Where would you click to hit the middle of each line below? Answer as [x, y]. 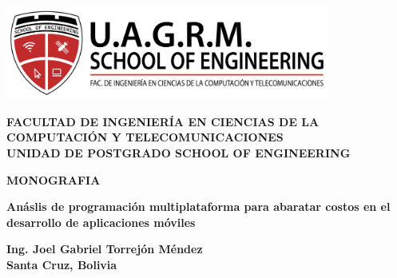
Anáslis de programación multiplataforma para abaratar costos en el [198, 207]
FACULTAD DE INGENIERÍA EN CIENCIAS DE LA [163, 121]
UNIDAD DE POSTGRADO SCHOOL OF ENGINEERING [179, 152]
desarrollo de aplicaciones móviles [101, 222]
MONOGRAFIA [54, 179]
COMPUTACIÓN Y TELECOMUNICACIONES [145, 137]
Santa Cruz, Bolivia [62, 264]
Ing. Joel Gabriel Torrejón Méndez [105, 249]
